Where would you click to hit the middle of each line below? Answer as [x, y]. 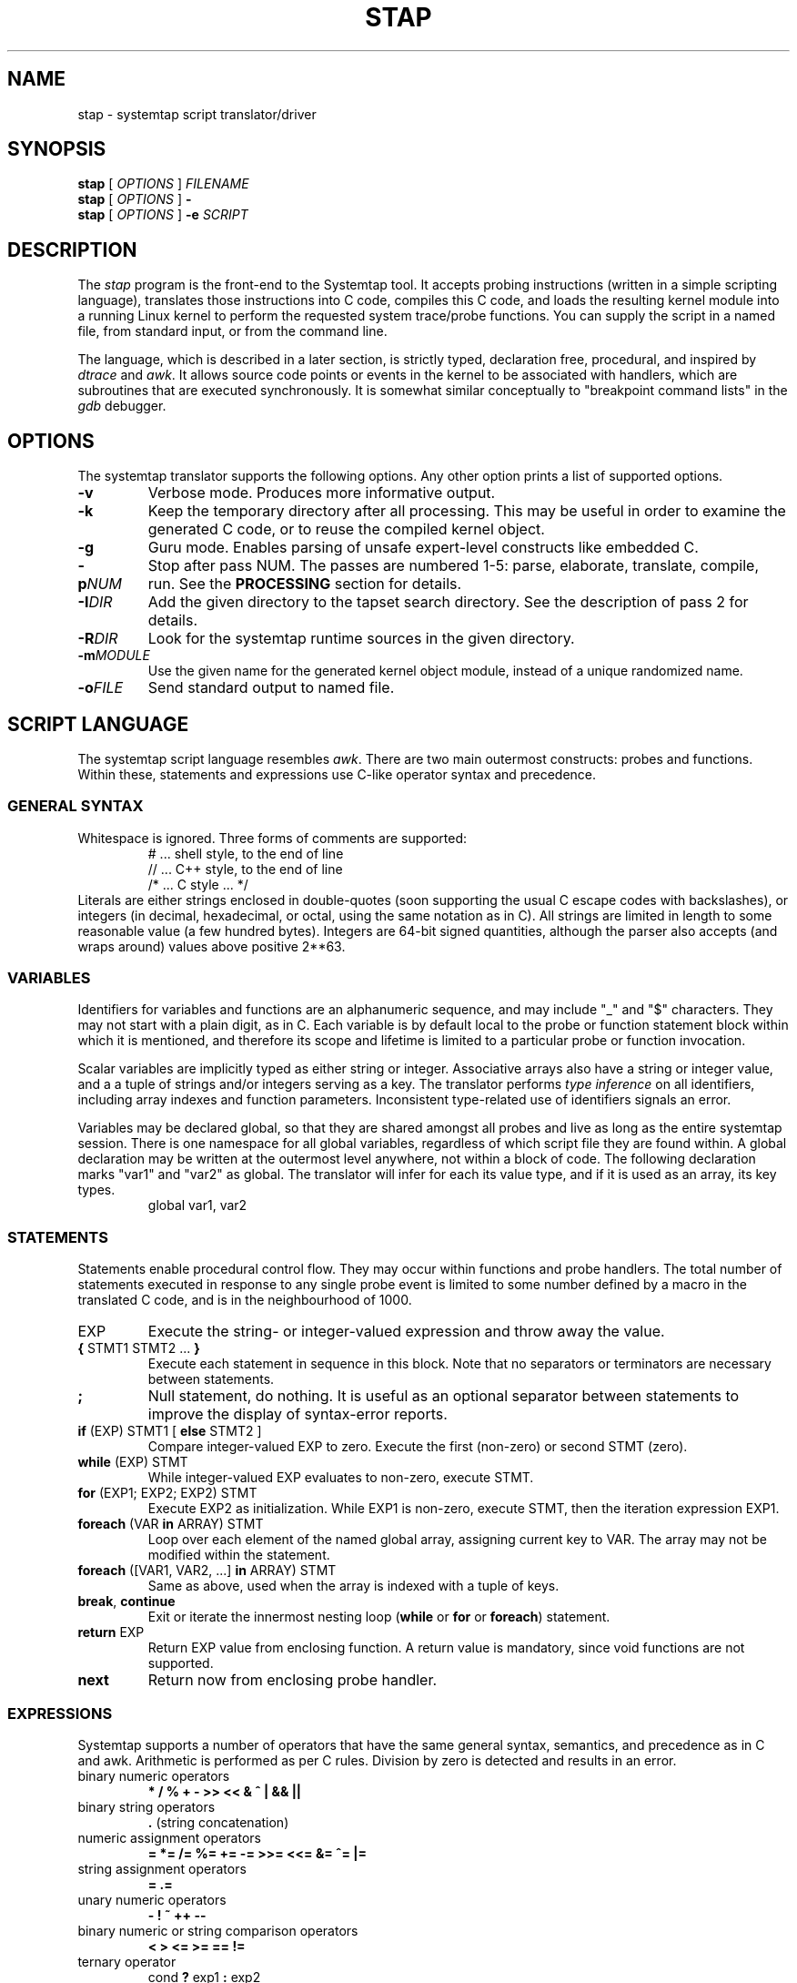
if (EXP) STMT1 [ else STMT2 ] [170, 1431]
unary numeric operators [152, 1899]
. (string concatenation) [218, 1822]
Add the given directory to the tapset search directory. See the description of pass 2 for [448, 602]
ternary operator [127, 1961]
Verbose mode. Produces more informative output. [322, 493]
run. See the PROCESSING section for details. [305, 584]
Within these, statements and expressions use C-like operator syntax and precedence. [337, 774]
